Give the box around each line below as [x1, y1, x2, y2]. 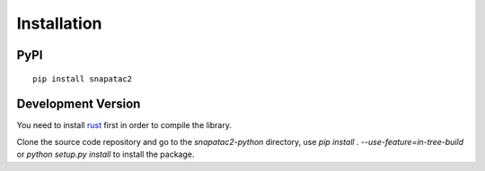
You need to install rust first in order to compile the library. [16, 120, 233, 131]
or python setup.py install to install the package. [16, 149, 195, 160]
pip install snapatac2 [32, 73, 133, 84]
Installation [16, 13, 102, 33]
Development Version [16, 97, 141, 112]
